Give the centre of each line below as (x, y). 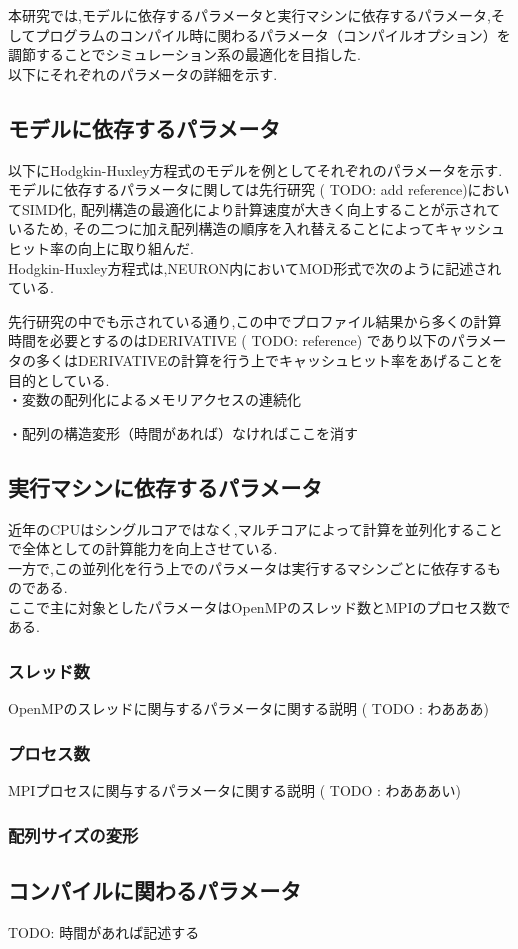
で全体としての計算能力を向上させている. (143, 548)
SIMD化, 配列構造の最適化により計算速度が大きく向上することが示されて (261, 208)
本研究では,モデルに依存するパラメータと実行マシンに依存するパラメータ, (249, 15)
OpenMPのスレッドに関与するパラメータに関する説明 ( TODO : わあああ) (249, 708)
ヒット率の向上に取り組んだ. (101, 247)
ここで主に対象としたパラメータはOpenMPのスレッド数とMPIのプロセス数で (259, 606)
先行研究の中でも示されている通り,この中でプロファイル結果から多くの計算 (255, 320)
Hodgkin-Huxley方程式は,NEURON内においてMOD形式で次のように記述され (255, 267)
